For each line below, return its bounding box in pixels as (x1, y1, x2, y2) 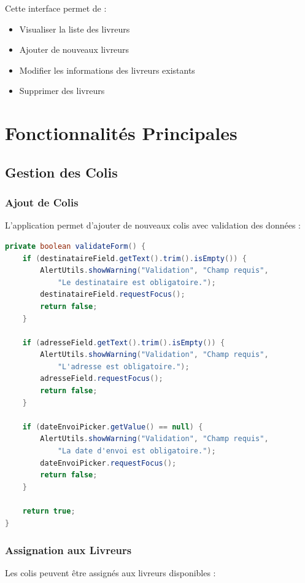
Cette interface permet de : (5, 2, 107, 14)
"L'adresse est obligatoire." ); (57, 362, 190, 371)
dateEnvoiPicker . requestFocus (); (40, 458, 177, 468)
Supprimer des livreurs (19, 84, 105, 97)
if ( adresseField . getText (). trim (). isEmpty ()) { (22, 338, 225, 347)
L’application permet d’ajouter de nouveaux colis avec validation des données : (5, 219, 301, 232)
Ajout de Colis (5, 195, 79, 210)
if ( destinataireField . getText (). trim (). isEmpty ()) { (22, 254, 247, 263)
